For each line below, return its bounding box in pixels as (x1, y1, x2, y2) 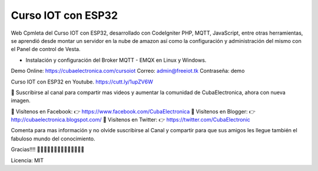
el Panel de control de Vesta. (11, 46, 81, 53)
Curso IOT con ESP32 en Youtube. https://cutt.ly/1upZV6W (11, 78, 153, 85)
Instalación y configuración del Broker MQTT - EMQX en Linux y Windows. (25, 56, 207, 63)
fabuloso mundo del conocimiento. (11, 135, 95, 142)
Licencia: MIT (11, 156, 44, 164)
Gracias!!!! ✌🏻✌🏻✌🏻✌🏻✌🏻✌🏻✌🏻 (11, 146, 85, 153)
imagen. (11, 97, 31, 104)
